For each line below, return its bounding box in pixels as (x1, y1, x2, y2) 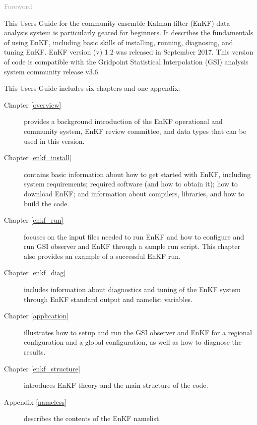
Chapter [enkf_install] (4, 152, 71, 163)
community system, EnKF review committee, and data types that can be (24, 125, 246, 136)
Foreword (4, 1, 32, 11)
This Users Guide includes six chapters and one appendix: (4, 83, 180, 93)
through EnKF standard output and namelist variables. (24, 294, 193, 304)
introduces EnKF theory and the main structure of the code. (24, 380, 208, 390)
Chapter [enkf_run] (4, 215, 64, 225)
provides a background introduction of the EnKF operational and (24, 116, 223, 126)
